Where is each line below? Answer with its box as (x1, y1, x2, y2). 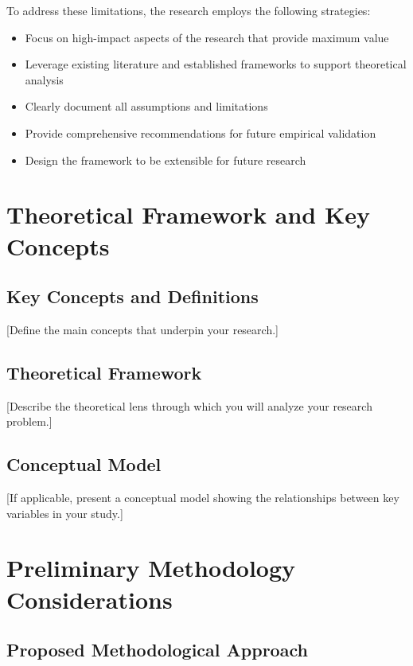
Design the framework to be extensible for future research (25, 151, 306, 168)
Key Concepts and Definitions (6, 284, 259, 309)
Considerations (6, 582, 173, 615)
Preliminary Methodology (6, 551, 296, 584)
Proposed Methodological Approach (6, 637, 308, 662)
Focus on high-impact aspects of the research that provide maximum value (25, 29, 389, 45)
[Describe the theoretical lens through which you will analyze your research (6, 397, 372, 414)
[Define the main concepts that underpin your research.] (6, 321, 279, 337)
